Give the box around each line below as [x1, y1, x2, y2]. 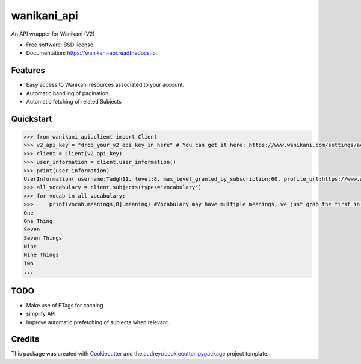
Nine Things [23, 251, 60, 259]
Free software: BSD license [26, 41, 93, 48]
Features [11, 65, 45, 75]
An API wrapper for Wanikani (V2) [11, 30, 95, 37]
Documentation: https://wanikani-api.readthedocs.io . [26, 49, 158, 57]
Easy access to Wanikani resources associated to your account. [26, 81, 185, 89]
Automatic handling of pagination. [26, 89, 111, 96]
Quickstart [11, 113, 52, 124]
